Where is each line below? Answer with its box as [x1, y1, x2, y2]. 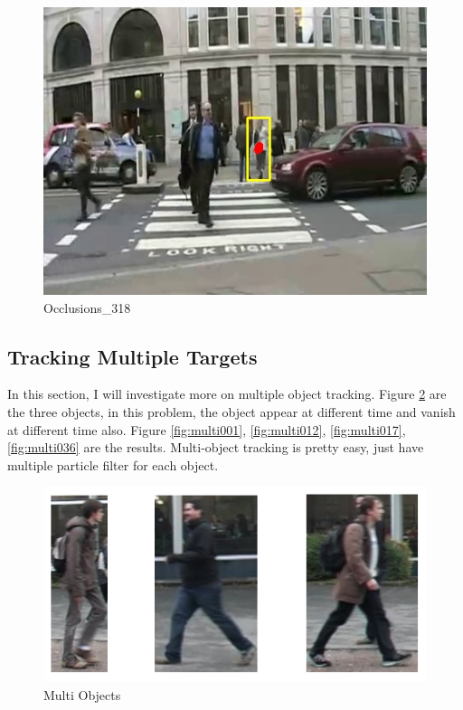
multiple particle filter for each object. [7, 455, 219, 474]
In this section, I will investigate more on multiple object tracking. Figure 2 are [7, 384, 447, 403]
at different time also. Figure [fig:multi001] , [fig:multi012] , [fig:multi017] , [7, 420, 406, 439]
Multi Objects [43, 686, 121, 705]
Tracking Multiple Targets [7, 342, 258, 370]
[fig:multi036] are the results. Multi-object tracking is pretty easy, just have [7, 438, 424, 457]
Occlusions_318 [43, 298, 131, 317]
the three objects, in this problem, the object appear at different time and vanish [7, 402, 456, 421]
